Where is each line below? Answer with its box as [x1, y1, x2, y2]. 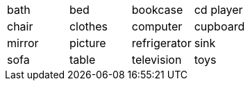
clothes [69, 19, 108, 33]
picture [69, 36, 106, 50]
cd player [194, 3, 243, 17]
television [131, 53, 182, 67]
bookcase [131, 3, 183, 17]
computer [131, 19, 183, 33]
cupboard [194, 19, 245, 33]
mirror [7, 36, 39, 50]
